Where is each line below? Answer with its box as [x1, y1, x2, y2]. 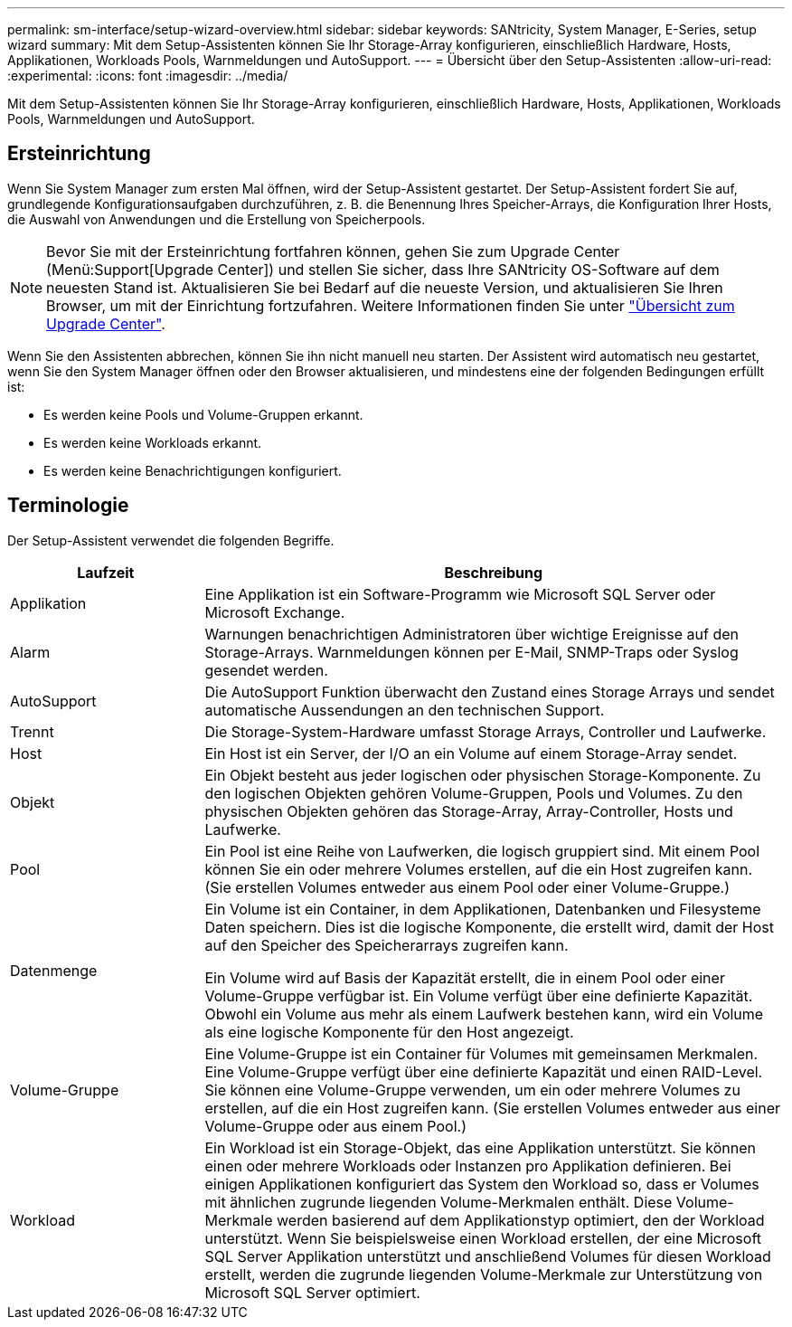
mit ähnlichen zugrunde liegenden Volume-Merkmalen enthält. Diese [204, 1192, 673, 1211]
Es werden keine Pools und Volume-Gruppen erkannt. [43, 406, 363, 422]
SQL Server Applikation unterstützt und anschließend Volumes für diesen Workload [204, 1246, 771, 1265]
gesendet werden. [204, 660, 328, 679]
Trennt [10, 722, 54, 741]
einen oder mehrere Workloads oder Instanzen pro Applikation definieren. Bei [204, 1156, 731, 1175]
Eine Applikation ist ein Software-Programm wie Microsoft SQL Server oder [204, 584, 716, 603]
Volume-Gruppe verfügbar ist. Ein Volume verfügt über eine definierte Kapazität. [204, 986, 753, 1005]
